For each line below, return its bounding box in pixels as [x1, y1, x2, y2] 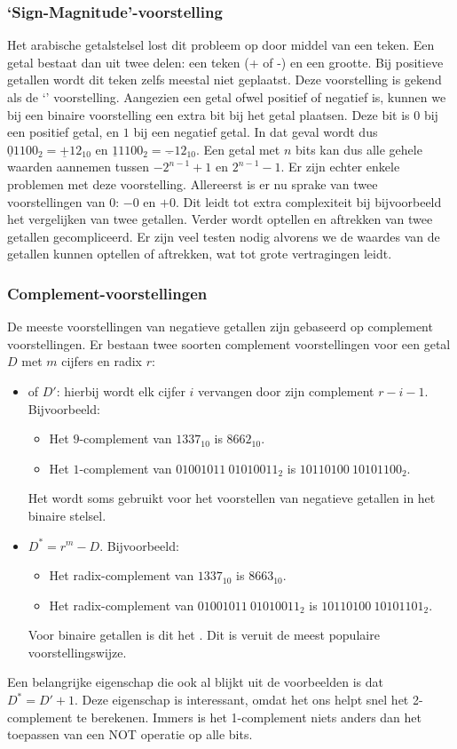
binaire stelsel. [28, 506, 106, 524]
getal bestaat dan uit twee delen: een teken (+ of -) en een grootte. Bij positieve [7, 52, 444, 71]
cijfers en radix [61, 352, 142, 371]
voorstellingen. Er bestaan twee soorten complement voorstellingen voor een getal [7, 334, 451, 353]
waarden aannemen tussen [7, 157, 150, 176]
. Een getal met [195, 139, 280, 158]
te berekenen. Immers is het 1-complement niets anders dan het [76, 707, 422, 726]
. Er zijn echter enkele [280, 157, 400, 176]
